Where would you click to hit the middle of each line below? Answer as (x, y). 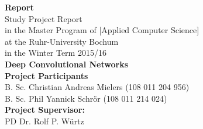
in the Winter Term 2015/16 (56, 53)
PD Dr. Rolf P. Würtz (44, 121)
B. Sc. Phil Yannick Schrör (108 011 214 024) (86, 98)
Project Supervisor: (45, 110)
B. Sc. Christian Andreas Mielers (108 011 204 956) (97, 87)
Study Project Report (44, 18)
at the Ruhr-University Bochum (62, 41)
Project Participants (47, 75)
